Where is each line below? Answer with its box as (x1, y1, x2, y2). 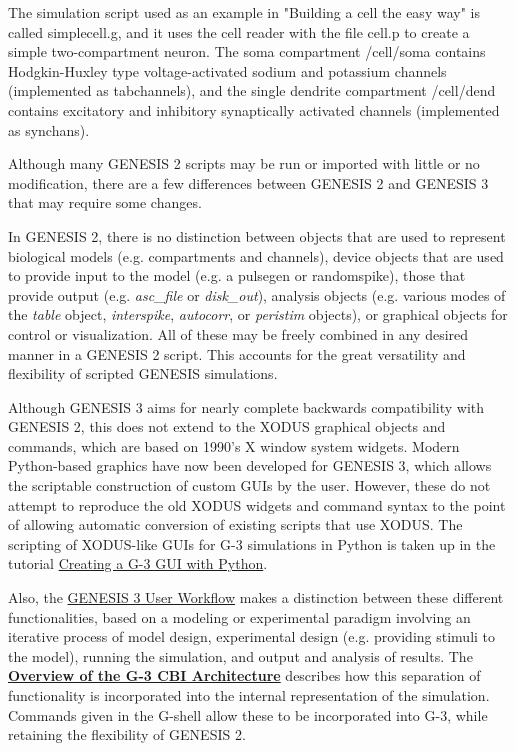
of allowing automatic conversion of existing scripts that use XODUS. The (8, 514, 463, 535)
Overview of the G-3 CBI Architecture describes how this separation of (8, 665, 481, 686)
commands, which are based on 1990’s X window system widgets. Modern (8, 435, 460, 456)
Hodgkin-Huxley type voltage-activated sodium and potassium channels (8, 60, 447, 81)
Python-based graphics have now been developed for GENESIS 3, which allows (8, 455, 492, 476)
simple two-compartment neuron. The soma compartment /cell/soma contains (8, 41, 486, 62)
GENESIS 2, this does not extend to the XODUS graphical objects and (8, 416, 446, 437)
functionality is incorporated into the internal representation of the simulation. (8, 685, 490, 705)
